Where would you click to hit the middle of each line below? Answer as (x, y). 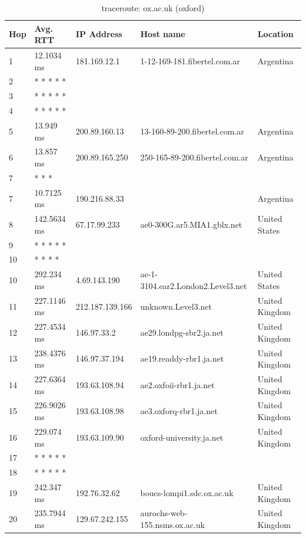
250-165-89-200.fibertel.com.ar (194, 157)
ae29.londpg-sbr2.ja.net (182, 332)
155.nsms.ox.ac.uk (172, 525)
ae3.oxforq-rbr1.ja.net (179, 411)
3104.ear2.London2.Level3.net (194, 285)
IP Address (99, 34)
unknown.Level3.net (176, 306)
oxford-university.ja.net (182, 437)
